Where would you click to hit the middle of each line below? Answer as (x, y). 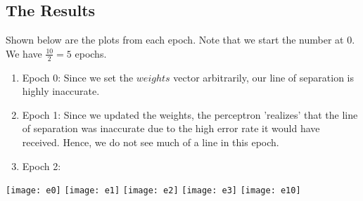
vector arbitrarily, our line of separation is (264, 77)
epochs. (91, 53)
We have (24, 53)
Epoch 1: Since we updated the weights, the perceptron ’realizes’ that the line (190, 114)
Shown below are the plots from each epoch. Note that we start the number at (175, 40)
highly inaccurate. (61, 91)
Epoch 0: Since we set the (78, 77)
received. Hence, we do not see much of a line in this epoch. (151, 142)
